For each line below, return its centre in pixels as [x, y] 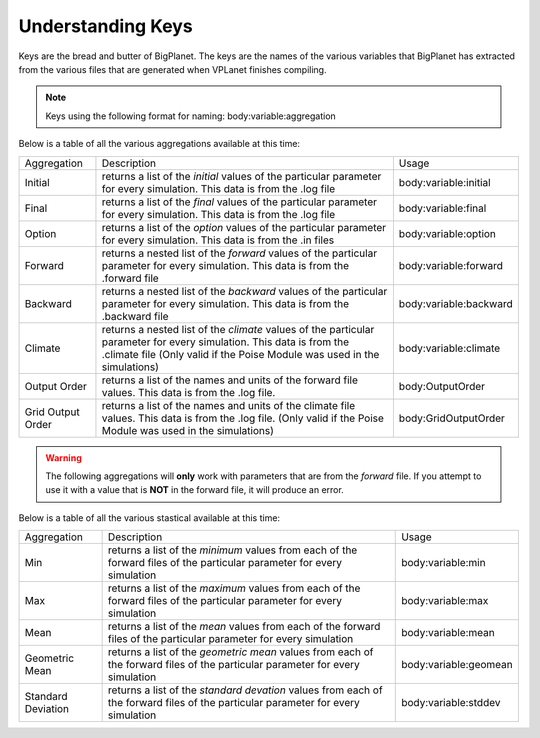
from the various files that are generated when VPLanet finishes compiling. [172, 69]
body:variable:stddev [451, 703]
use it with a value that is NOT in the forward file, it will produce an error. [194, 490]
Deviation [47, 709]
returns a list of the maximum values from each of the [234, 588]
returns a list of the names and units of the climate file [228, 405]
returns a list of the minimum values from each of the [232, 550]
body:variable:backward [456, 303]
